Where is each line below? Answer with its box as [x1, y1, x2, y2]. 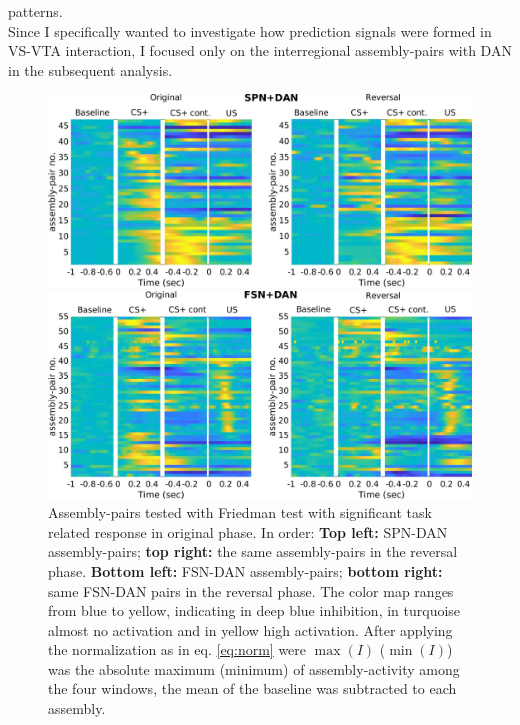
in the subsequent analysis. [8, 59, 173, 80]
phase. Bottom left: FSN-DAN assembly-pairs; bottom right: [48, 560, 443, 581]
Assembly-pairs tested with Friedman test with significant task [48, 502, 432, 523]
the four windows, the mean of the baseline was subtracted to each [48, 678, 457, 699]
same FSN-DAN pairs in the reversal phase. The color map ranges [48, 580, 454, 601]
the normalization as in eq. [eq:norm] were [48, 639, 307, 660]
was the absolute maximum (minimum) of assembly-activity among [48, 658, 460, 679]
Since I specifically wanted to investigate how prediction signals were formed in [8, 20, 492, 41]
